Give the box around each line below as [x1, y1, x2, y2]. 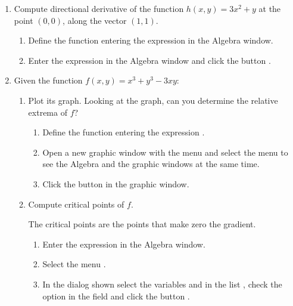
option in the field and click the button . [42, 289, 190, 302]
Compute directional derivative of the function [14, 2, 184, 14]
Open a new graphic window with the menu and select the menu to [42, 146, 288, 158]
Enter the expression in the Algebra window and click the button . [28, 54, 271, 66]
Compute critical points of [28, 197, 124, 210]
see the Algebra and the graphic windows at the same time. [42, 157, 260, 170]
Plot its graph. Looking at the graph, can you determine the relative [28, 94, 278, 106]
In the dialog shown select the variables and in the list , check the [42, 277, 282, 290]
